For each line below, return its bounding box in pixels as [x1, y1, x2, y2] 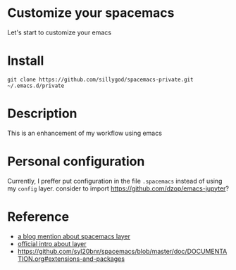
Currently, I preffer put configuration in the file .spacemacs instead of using [7, 176, 223, 185]
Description [7, 105, 77, 122]
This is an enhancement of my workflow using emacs [7, 129, 162, 137]
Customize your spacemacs [7, 5, 175, 21]
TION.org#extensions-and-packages [17, 255, 125, 263]
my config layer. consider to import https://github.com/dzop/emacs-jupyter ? [7, 184, 229, 193]
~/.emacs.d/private [7, 82, 65, 89]
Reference [7, 209, 69, 224]
